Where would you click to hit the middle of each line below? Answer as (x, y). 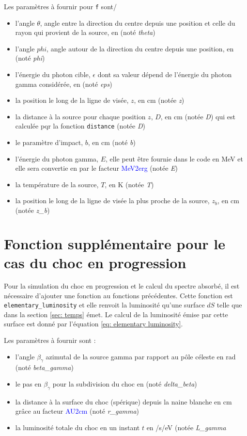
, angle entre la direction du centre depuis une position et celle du (138, 23)
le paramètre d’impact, (49, 142)
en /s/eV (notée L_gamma (186, 427)
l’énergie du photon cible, (53, 74)
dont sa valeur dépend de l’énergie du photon (165, 74)
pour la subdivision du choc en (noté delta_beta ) (125, 383)
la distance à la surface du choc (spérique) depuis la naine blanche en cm (123, 401)
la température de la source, (57, 184)
